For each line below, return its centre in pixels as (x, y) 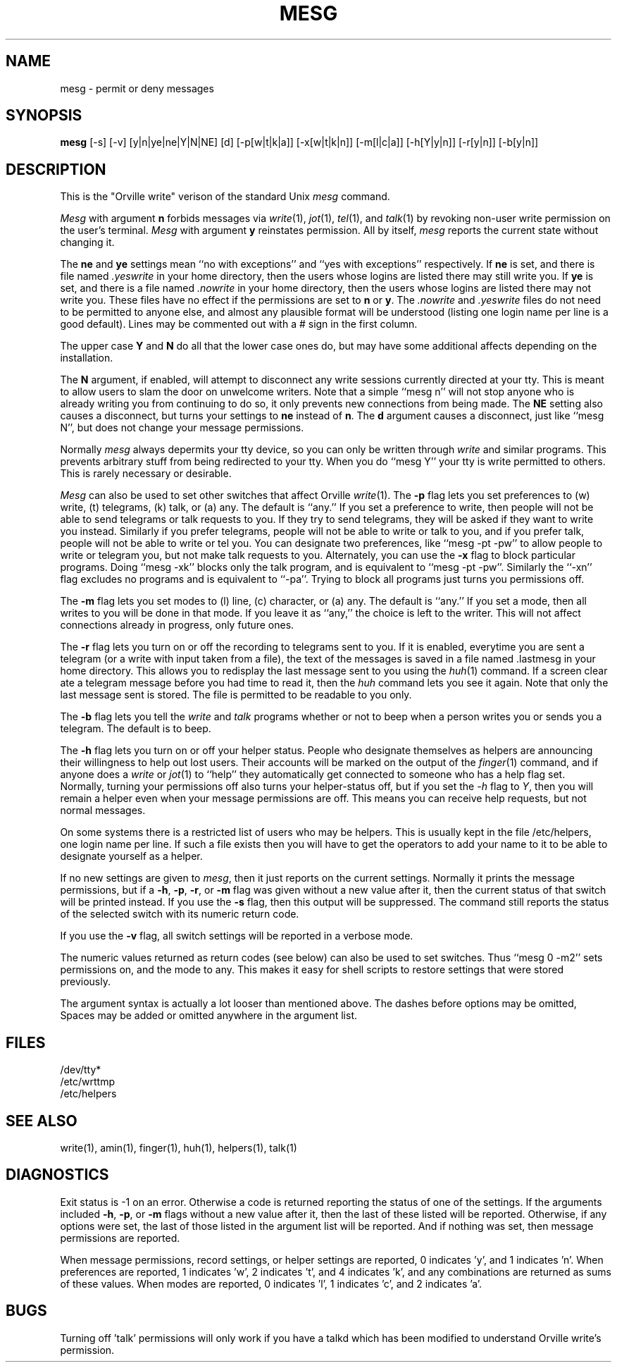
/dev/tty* (81, 1070)
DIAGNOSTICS (57, 1175)
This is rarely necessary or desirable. (146, 474)
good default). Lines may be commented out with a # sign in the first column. (239, 324)
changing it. (87, 242)
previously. (85, 982)
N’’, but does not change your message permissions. (182, 428)
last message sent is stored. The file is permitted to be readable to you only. (236, 695)
